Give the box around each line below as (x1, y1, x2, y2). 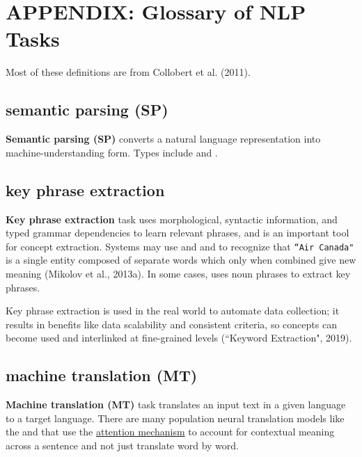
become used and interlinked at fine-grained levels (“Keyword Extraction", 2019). (6, 330, 352, 345)
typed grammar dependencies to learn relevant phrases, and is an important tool (6, 225, 349, 240)
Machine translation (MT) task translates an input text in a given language (6, 397, 346, 412)
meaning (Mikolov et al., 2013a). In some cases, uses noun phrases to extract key (6, 266, 351, 280)
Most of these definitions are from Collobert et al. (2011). (6, 65, 251, 79)
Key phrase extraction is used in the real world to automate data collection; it (6, 303, 340, 318)
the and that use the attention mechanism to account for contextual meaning (6, 424, 335, 439)
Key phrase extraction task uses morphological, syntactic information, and (6, 211, 338, 226)
